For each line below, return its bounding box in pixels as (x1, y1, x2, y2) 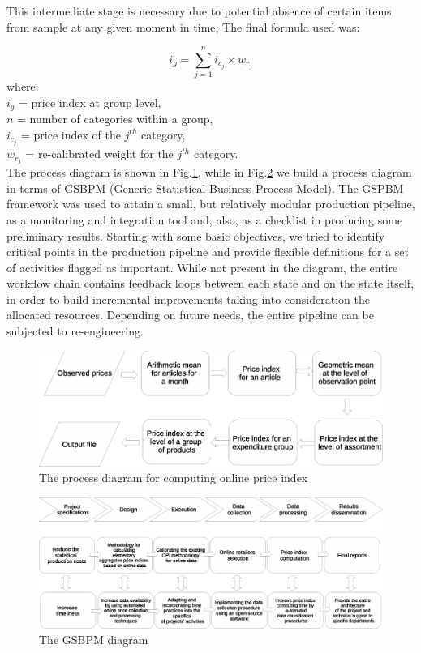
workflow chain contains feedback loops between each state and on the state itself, (6, 275, 415, 292)
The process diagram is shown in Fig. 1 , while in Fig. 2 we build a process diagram (6, 164, 412, 181)
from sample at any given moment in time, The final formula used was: (6, 18, 360, 35)
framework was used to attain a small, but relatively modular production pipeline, (6, 195, 415, 212)
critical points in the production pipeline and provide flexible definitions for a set (6, 243, 409, 260)
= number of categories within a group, (17, 110, 213, 127)
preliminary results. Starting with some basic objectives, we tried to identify (6, 227, 385, 244)
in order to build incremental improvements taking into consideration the (6, 290, 370, 307)
